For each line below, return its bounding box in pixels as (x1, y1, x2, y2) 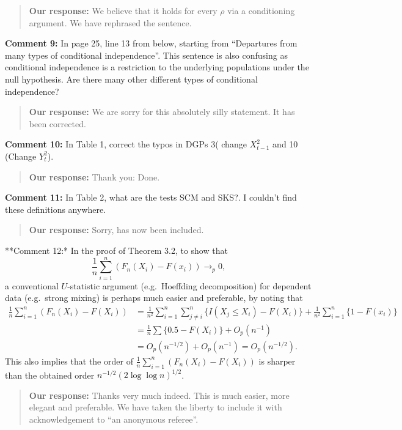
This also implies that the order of (5, 354, 133, 367)
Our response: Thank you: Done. (29, 170, 160, 183)
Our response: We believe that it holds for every (29, 4, 217, 17)
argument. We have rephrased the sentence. (29, 16, 192, 29)
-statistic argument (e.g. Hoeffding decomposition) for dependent (67, 279, 312, 292)
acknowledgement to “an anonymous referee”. (29, 412, 199, 425)
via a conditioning (227, 4, 295, 17)
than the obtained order (5, 368, 95, 380)
